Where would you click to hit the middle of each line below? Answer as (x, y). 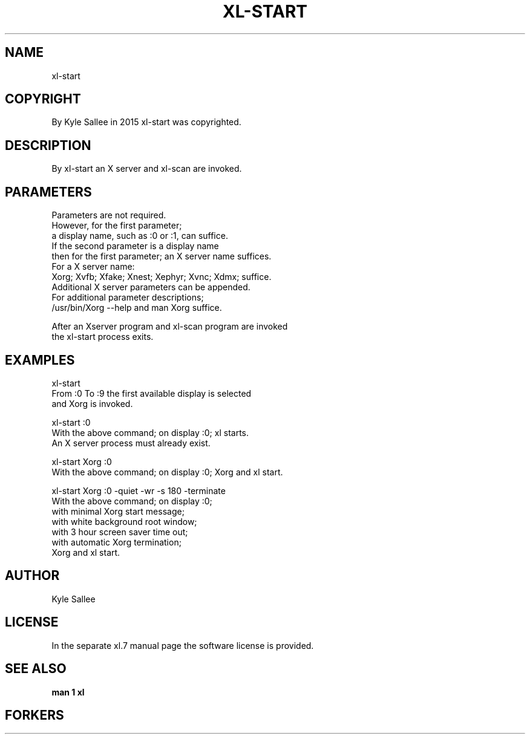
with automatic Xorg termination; (116, 542)
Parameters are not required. (109, 215)
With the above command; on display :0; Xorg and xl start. (167, 472)
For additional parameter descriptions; (128, 298)
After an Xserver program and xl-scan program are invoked (170, 327)
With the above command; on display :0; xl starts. (150, 432)
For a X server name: (93, 267)
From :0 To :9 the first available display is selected (152, 393)
